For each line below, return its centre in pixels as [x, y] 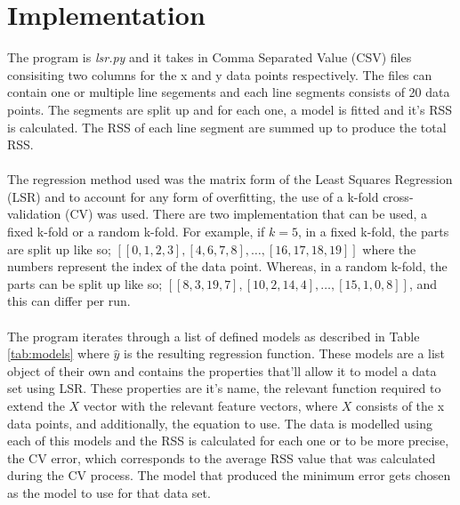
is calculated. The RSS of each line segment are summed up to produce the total [227, 127]
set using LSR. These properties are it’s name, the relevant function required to [224, 388]
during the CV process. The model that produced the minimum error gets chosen [229, 475]
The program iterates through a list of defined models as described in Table [214, 336]
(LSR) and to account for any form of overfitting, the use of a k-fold [193, 196]
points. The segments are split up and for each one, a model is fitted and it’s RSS [230, 109]
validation [34, 214]
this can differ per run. [69, 301]
